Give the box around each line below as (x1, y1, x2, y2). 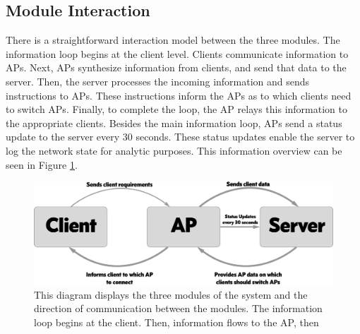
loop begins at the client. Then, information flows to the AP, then (34, 315, 319, 330)
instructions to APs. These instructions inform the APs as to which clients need (6, 88, 352, 102)
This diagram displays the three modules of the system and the (34, 287, 308, 302)
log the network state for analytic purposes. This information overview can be (6, 143, 342, 157)
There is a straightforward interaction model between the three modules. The (6, 32, 340, 47)
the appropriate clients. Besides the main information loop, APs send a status (6, 115, 342, 130)
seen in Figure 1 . (6, 157, 78, 172)
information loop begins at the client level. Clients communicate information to (6, 46, 349, 61)
